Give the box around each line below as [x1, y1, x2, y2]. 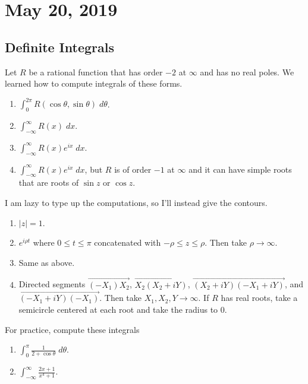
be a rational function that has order [29, 65, 163, 78]
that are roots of [18, 176, 79, 189]
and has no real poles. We [200, 65, 294, 78]
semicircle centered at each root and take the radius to [18, 303, 218, 316]
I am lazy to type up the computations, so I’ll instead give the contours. [5, 196, 268, 209]
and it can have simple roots [188, 163, 292, 175]
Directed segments [18, 278, 86, 290]
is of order [114, 163, 152, 175]
